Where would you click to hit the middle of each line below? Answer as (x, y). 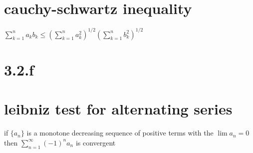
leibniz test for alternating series (118, 109)
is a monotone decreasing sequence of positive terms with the (120, 133)
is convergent (96, 142)
